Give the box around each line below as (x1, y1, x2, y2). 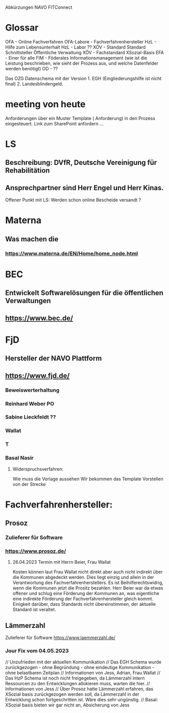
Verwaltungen (5, 297, 51, 305)
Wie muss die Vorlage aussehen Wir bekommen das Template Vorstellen (12, 476, 164, 482)
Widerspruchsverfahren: (12, 466, 64, 472)
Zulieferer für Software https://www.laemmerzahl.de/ (5, 635, 116, 641)
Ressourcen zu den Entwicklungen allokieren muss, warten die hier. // (5, 680, 150, 686)
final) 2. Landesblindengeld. (5, 80, 64, 87)
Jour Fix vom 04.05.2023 (5, 647, 69, 654)
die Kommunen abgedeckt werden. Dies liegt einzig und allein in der (12, 574, 154, 580)
